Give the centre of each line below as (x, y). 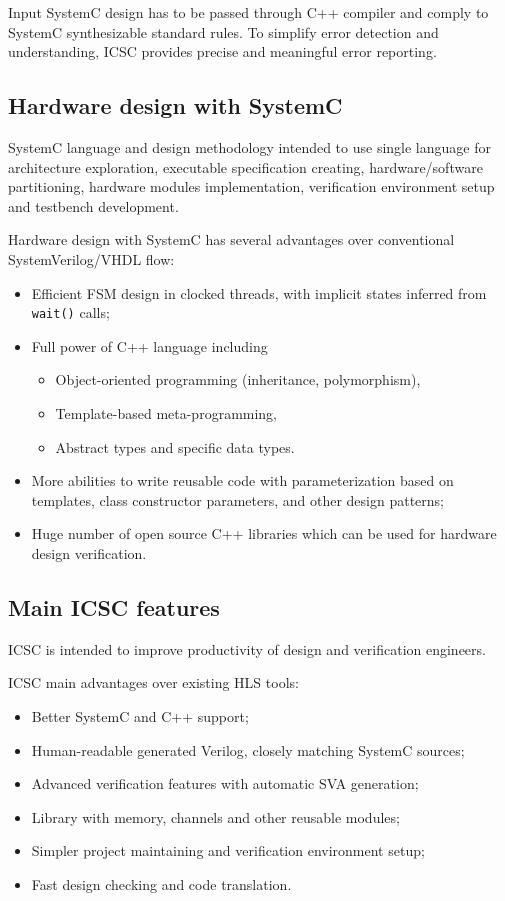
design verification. (89, 552)
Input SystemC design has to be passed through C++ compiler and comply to (248, 12)
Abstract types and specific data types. (175, 446)
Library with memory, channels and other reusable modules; (215, 816)
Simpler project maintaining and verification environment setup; (228, 850)
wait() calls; (70, 312)
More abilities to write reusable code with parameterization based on (242, 480)
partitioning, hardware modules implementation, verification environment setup (251, 186)
